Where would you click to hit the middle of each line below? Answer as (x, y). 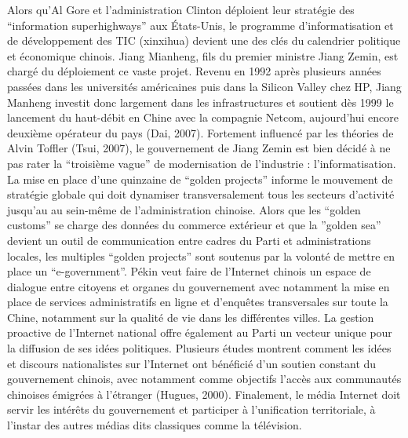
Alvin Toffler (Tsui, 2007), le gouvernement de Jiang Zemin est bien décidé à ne (199, 148)
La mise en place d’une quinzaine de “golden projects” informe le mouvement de (200, 179)
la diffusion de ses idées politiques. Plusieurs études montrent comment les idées (199, 348)
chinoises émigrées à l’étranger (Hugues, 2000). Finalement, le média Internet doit (204, 394)
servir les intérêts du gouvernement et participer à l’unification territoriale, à (191, 409)
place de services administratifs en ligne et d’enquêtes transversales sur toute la (198, 302)
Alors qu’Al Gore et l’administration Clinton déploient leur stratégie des (181, 9)
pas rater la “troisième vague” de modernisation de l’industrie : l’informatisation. (202, 163)
